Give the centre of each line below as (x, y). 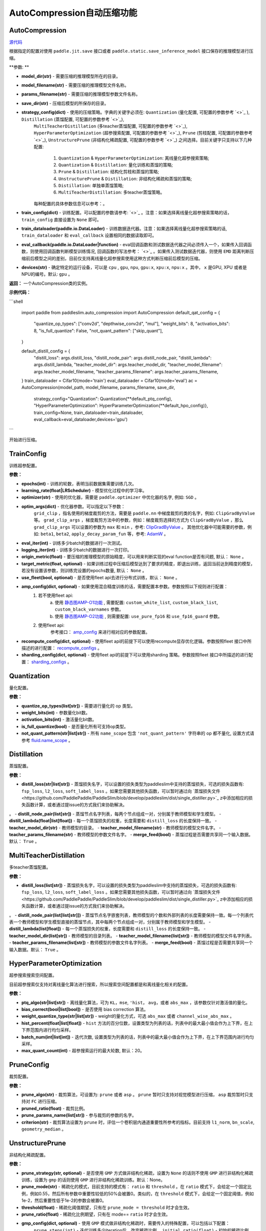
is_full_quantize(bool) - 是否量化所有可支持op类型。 (75, 726)
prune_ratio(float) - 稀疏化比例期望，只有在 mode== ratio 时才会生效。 (96, 1214)
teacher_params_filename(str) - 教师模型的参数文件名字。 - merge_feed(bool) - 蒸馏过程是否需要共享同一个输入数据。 (131, 834)
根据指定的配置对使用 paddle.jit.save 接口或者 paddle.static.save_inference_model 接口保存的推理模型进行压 (131, 51)
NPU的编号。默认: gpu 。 (47, 274)
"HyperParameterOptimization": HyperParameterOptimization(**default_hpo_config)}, (121, 406)
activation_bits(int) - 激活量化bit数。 (59, 719)
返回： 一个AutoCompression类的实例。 (50, 283)
